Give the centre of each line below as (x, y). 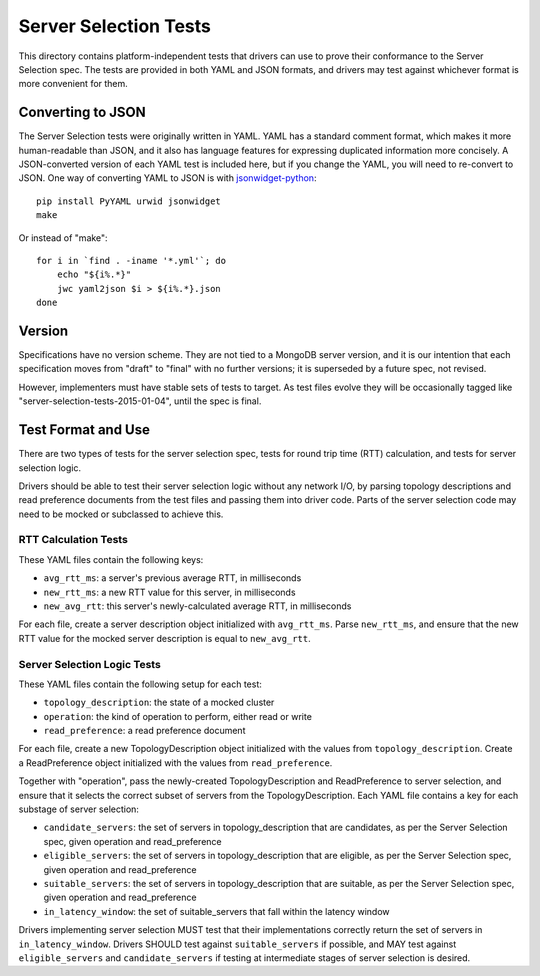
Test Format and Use (84, 430)
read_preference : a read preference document (144, 731)
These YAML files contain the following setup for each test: (140, 684)
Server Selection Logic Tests (90, 664)
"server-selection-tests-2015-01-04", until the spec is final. (140, 401)
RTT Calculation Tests (73, 540)
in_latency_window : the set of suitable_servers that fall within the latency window (216, 911)
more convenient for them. (73, 84)
